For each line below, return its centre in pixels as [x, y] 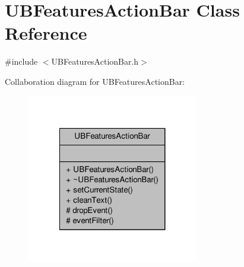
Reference [46, 33]
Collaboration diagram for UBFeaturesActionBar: [95, 81]
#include [21, 61]
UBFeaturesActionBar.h [95, 61]
